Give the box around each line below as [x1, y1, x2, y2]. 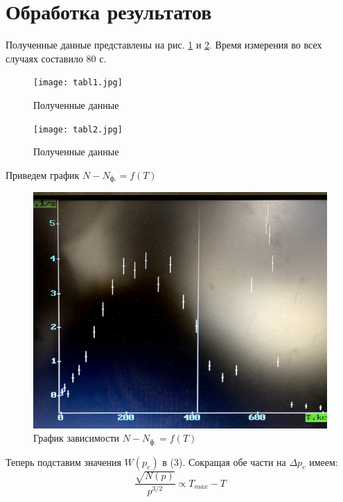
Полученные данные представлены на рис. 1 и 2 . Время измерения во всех [6, 37, 322, 52]
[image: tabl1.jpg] [33, 78, 123, 88]
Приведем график [6, 167, 80, 182]
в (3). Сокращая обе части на [162, 454, 286, 469]
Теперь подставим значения [6, 454, 121, 469]
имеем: [309, 454, 338, 469]
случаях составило [6, 51, 83, 65]
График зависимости [33, 431, 120, 445]
